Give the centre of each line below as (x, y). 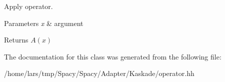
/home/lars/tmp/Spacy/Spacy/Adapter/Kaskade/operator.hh (99, 73)
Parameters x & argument (44, 23)
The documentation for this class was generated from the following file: (113, 56)
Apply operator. (28, 6)
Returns (16, 40)
